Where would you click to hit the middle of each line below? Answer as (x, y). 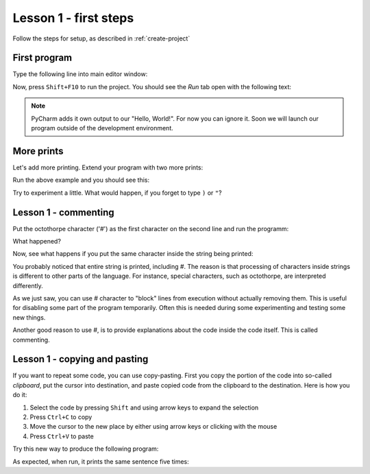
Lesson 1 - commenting (63, 212)
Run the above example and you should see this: (81, 180)
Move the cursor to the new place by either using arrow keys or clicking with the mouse (153, 427)
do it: (20, 395)
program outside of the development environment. (102, 128)
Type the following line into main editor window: (80, 74)
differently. (28, 285)
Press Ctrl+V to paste (62, 436)
